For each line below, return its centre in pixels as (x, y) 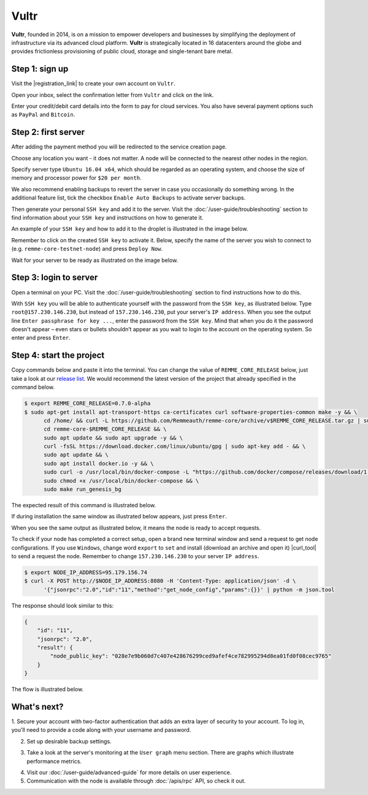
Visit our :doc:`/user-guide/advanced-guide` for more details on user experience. (129, 772)
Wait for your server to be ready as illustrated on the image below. (95, 260)
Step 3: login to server (55, 278)
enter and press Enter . (41, 338)
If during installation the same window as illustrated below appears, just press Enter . (119, 517)
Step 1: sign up (40, 69)
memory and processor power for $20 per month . (76, 178)
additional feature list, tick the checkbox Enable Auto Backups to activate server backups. (128, 198)
